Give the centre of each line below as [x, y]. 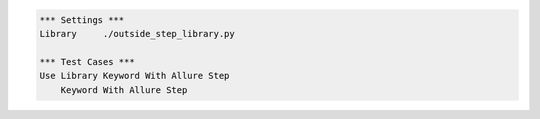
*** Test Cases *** [87, 61]
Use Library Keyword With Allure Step [134, 76]
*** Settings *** [82, 19]
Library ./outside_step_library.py [137, 33]
